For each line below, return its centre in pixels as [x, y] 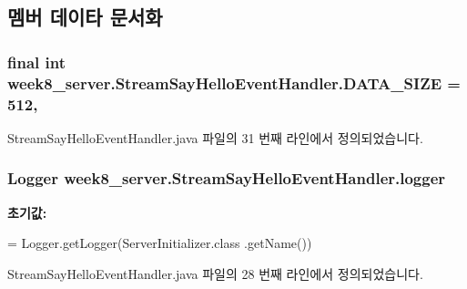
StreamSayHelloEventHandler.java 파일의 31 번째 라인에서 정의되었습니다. [215, 137]
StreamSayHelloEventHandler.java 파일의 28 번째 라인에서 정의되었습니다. [215, 273]
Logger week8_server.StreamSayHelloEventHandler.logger [227, 178]
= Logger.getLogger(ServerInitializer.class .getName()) [160, 243]
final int [36, 62]
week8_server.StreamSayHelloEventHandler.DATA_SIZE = [234, 83]
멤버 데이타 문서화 [85, 17]
